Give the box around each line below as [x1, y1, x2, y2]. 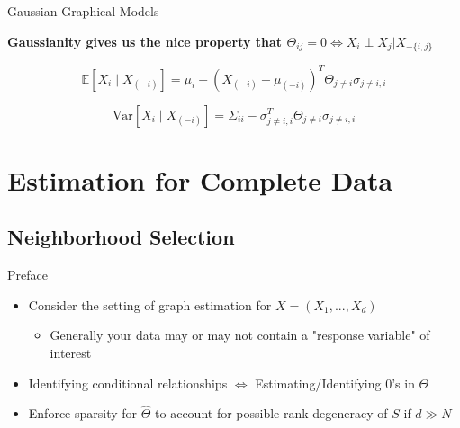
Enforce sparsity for [28, 404, 138, 423]
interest [50, 343, 92, 361]
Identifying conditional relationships [28, 373, 228, 392]
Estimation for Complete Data [7, 161, 393, 198]
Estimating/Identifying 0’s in [255, 373, 415, 392]
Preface [7, 265, 48, 284]
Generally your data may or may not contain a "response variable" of [50, 325, 430, 344]
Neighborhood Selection [7, 223, 235, 251]
